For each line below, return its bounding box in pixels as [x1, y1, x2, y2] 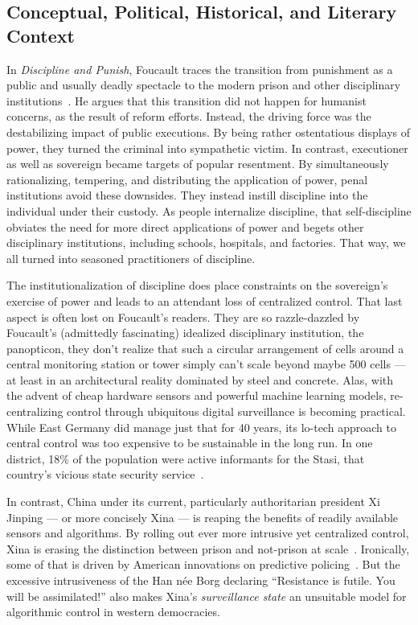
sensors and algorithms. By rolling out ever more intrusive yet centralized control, [6, 524, 409, 541]
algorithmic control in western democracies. [6, 603, 220, 620]
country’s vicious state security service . [6, 466, 204, 483]
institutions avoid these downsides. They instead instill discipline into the [6, 187, 368, 204]
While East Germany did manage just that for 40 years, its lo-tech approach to [6, 418, 396, 435]
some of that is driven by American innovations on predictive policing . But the [6, 556, 400, 573]
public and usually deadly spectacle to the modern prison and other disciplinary [6, 76, 401, 93]
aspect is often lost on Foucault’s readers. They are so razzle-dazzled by [6, 308, 360, 325]
